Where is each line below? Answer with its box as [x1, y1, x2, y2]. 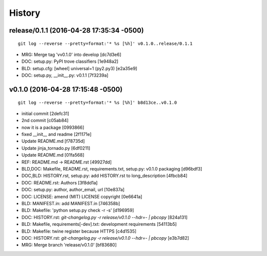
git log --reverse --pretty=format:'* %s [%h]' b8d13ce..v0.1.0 [18, 99, 178, 105]
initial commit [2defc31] [21, 110, 69, 116]
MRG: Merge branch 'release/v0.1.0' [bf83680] [21, 242, 117, 248]
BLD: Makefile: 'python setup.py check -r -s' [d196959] [21, 208, 134, 213]
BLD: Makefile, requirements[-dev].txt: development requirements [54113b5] [21, 221, 177, 227]
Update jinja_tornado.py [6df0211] [21, 145, 90, 151]
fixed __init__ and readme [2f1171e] [21, 131, 91, 137]
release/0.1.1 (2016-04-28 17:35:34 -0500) [9, 26, 144, 35]
